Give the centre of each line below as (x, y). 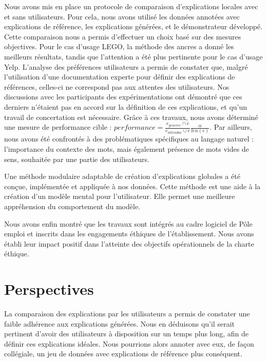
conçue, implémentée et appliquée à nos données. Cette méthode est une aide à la (132, 186)
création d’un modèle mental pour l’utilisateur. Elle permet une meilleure (120, 196)
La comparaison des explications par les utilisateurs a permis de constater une (127, 314)
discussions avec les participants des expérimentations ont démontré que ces (123, 97)
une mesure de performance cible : (58, 127)
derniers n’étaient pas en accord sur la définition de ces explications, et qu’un (126, 106)
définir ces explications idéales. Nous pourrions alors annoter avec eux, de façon (129, 343)
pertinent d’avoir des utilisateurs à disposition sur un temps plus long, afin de (127, 334)
